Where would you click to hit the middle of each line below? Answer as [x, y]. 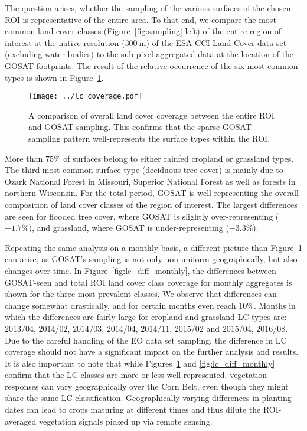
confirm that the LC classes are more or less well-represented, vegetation [136, 375]
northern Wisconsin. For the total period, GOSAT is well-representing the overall [152, 193]
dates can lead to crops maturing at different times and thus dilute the [133, 409]
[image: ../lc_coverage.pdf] [86, 97]
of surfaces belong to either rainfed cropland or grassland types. [179, 158]
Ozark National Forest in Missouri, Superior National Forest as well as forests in [150, 181]
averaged [21, 421]
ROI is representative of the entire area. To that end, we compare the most [141, 19]
